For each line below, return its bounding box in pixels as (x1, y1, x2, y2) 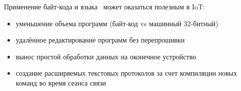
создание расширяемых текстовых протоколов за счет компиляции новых (15, 68, 237, 78)
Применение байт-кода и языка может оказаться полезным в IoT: (4, 1, 205, 11)
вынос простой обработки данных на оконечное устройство (15, 51, 196, 61)
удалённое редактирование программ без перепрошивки (15, 35, 185, 45)
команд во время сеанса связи (15, 77, 106, 88)
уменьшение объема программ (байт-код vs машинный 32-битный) (15, 18, 219, 28)
